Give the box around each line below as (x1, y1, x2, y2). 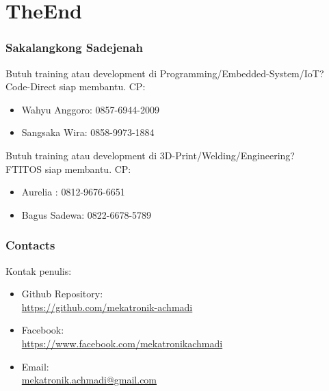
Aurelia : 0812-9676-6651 (21, 185, 125, 199)
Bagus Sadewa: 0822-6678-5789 (21, 207, 152, 221)
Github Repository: (21, 286, 103, 301)
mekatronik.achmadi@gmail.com (21, 373, 157, 387)
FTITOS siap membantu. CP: (5, 161, 131, 176)
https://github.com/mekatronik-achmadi (21, 299, 193, 314)
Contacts (5, 237, 55, 254)
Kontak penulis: (5, 263, 72, 278)
